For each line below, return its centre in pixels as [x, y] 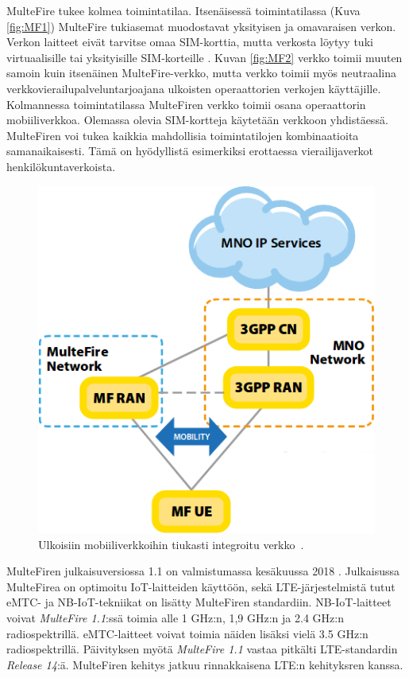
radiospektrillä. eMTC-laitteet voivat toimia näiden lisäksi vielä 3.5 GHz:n [187, 633]
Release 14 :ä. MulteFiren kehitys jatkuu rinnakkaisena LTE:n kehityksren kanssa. [205, 664]
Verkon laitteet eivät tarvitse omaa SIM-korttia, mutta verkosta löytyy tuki [190, 42]
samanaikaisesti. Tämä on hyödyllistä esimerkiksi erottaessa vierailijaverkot [190, 151]
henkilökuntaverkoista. [61, 166]
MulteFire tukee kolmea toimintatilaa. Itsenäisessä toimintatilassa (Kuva [183, 10]
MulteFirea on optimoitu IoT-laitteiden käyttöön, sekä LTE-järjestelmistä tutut [201, 586]
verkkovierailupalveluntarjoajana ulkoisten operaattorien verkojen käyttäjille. [194, 88]
